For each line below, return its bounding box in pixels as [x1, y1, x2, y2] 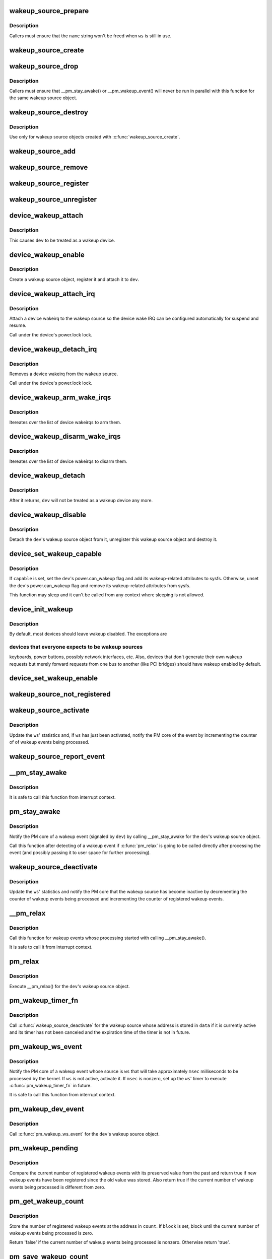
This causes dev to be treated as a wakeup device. [9, 237, 115, 243]
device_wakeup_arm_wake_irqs [9, 393, 111, 402]
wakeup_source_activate [9, 706, 90, 715]
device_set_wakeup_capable [9, 549, 102, 558]
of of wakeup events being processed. [9, 739, 89, 745]
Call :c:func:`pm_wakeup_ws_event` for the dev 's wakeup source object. [9, 1131, 160, 1137]
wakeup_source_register [9, 179, 89, 188]
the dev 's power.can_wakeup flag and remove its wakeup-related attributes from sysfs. [9, 582, 191, 589]
